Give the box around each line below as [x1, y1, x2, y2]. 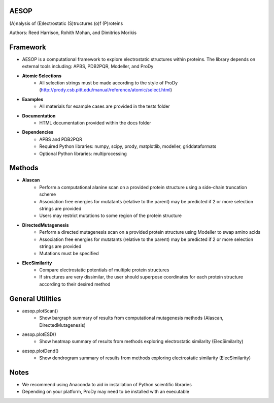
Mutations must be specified [39, 251, 99, 257]
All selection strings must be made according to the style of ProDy [39, 79, 178, 86]
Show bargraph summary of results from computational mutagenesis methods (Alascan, [39, 315, 224, 321]
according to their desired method [39, 281, 111, 287]
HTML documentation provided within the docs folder [39, 119, 152, 126]
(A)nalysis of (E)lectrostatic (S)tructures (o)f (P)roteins [9, 20, 123, 26]
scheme [39, 191, 56, 198]
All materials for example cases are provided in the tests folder [39, 103, 170, 109]
